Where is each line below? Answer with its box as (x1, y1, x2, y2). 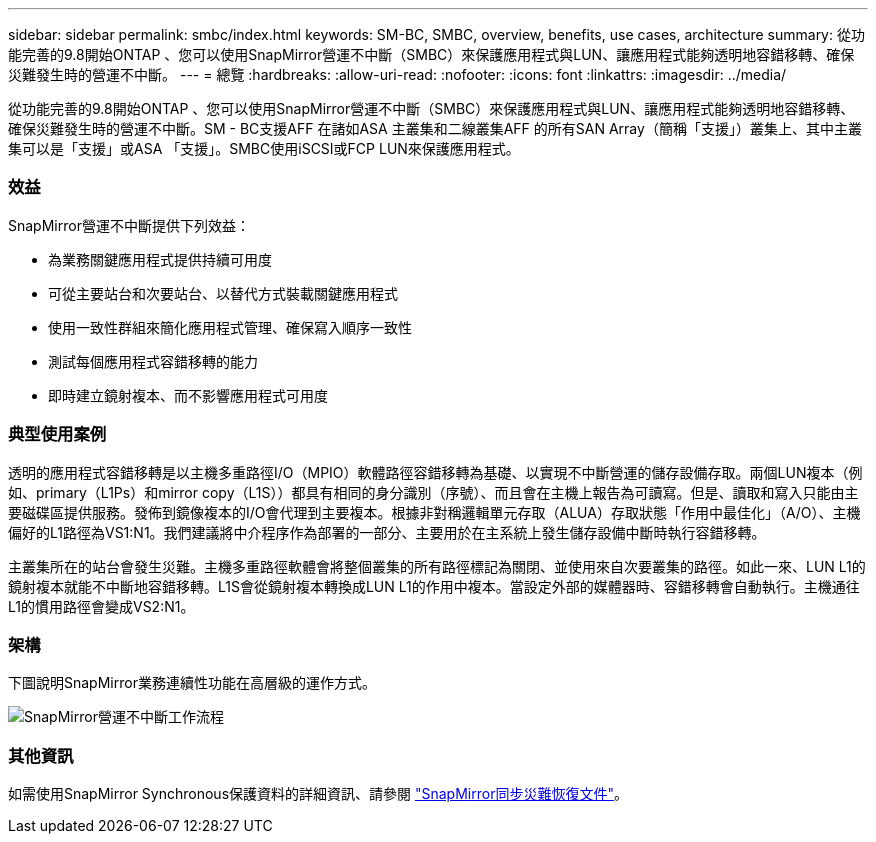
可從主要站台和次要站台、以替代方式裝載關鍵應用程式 (48, 284, 398, 302)
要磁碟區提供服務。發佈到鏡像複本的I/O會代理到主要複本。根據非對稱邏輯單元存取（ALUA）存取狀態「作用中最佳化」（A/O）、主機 (8, 503, 861, 521)
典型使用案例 (8, 424, 107, 445)
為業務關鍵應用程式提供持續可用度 (48, 250, 272, 268)
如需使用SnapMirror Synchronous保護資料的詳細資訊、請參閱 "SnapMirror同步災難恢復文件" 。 (8, 785, 628, 802)
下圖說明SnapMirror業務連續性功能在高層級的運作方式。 (8, 674, 376, 692)
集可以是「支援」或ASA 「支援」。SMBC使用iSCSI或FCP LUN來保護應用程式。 (8, 140, 520, 157)
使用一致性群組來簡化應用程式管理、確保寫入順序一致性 (48, 318, 412, 336)
